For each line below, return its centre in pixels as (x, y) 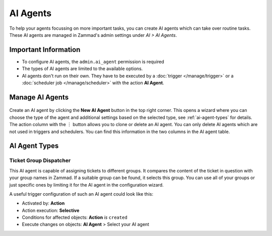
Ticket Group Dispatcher (40, 160)
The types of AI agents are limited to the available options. (82, 69)
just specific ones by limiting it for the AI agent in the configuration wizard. (86, 185)
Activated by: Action (43, 203)
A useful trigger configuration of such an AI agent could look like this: (81, 194)
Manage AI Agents (39, 97)
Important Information (45, 50)
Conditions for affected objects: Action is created (75, 217)
